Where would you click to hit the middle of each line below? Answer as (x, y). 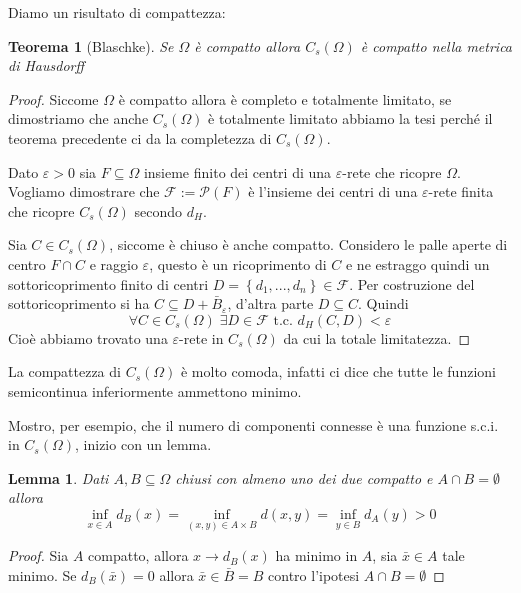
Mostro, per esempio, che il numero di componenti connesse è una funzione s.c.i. (253, 424)
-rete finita (461, 191)
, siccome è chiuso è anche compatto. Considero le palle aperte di (308, 244)
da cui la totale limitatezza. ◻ (377, 337)
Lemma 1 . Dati (58, 477)
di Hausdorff (46, 65)
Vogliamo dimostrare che (84, 191)
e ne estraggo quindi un (417, 263)
